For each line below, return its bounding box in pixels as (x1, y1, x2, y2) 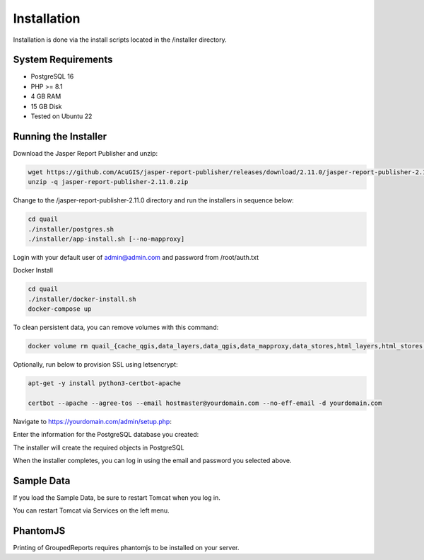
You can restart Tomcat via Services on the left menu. (13, 506, 170, 515)
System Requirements (13, 54, 113, 66)
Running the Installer (13, 130, 107, 142)
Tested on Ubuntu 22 (30, 112, 93, 120)
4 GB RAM (30, 92, 61, 101)
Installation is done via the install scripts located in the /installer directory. (13, 35, 228, 44)
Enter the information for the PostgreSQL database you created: (13, 430, 199, 439)
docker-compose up (28, 305, 92, 313)
